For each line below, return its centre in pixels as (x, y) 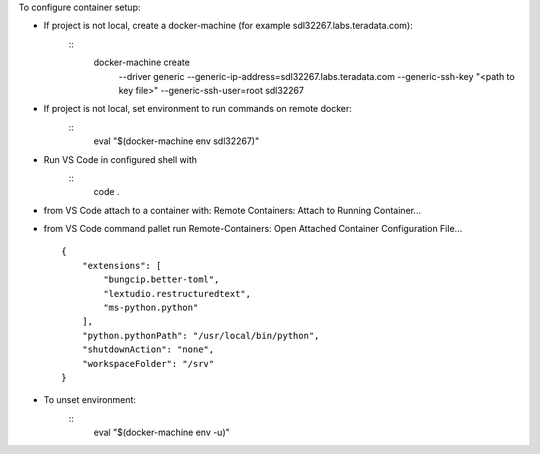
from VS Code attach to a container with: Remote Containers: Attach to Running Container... (232, 210)
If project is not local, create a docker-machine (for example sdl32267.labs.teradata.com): (228, 26)
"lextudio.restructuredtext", (177, 293)
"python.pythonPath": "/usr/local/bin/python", (200, 335)
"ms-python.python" (151, 308)
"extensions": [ (121, 265)
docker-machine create (141, 62)
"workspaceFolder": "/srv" (148, 363)
